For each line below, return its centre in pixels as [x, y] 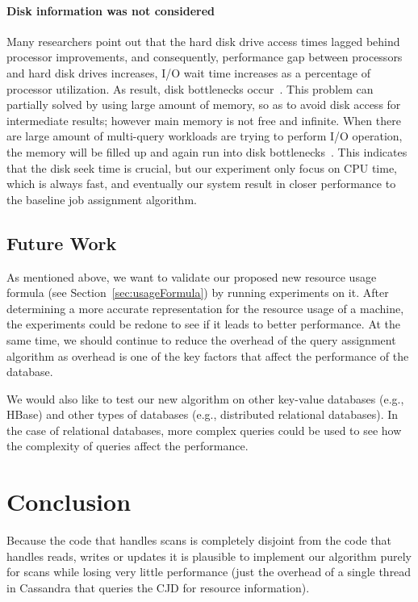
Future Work [62, 242]
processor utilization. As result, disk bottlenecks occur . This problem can [190, 88]
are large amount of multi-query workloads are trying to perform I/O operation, [205, 136]
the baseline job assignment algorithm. [102, 199]
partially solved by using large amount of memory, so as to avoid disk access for [204, 105]
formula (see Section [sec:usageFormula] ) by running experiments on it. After [198, 293]
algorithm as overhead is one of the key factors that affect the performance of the [208, 355]
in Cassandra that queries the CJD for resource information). [158, 587]
